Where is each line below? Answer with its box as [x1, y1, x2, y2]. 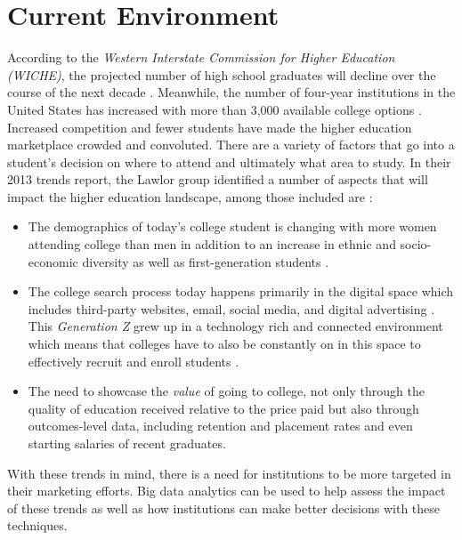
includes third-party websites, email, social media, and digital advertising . [28, 299, 435, 318]
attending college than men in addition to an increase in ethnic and [28, 235, 396, 254]
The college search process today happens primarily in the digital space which [28, 282, 454, 301]
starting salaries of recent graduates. [28, 434, 226, 452]
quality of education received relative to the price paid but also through [28, 399, 419, 417]
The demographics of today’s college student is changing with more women [28, 217, 437, 236]
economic [28, 252, 78, 270]
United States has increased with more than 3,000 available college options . [7, 100, 422, 118]
